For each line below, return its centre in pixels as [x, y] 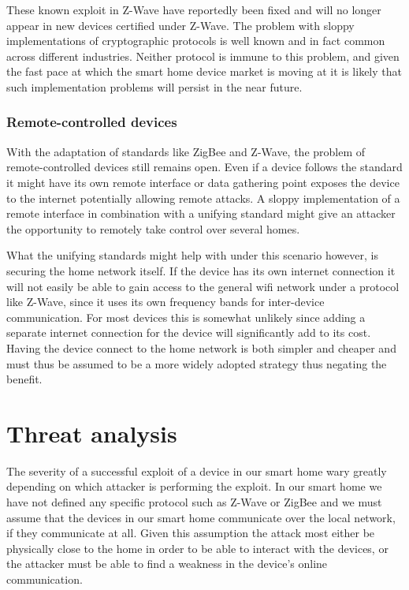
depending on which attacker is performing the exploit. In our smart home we [194, 486]
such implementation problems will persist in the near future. [154, 86]
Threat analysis [92, 433]
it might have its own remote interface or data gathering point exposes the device [203, 182]
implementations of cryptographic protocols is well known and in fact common [196, 41]
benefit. [24, 379]
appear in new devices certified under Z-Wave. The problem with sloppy [180, 25]
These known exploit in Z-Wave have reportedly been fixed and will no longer [194, 9]
